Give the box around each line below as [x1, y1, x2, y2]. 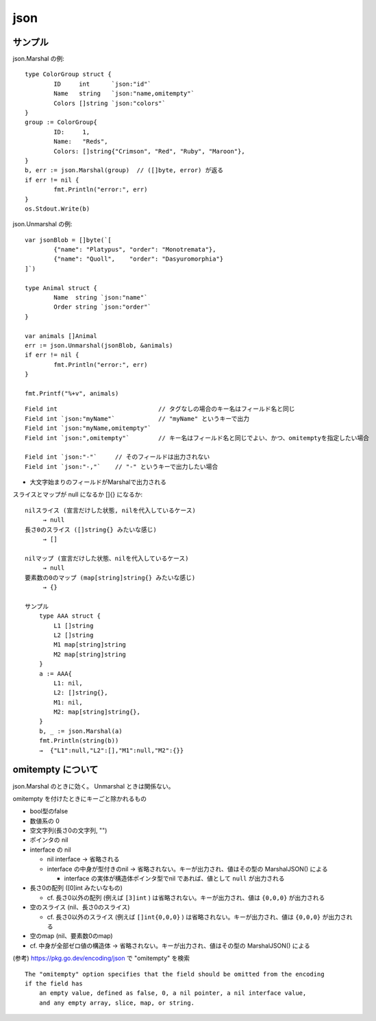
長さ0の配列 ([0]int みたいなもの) [29, 884, 123, 892]
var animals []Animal [25, 332, 97, 339]
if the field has [25, 979, 83, 987]
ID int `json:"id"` [53, 80, 152, 88]
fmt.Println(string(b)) [38, 737, 119, 745]
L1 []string [53, 621, 94, 629]
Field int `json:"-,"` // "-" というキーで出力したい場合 [25, 463, 218, 470]
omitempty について [12, 764, 99, 776]
